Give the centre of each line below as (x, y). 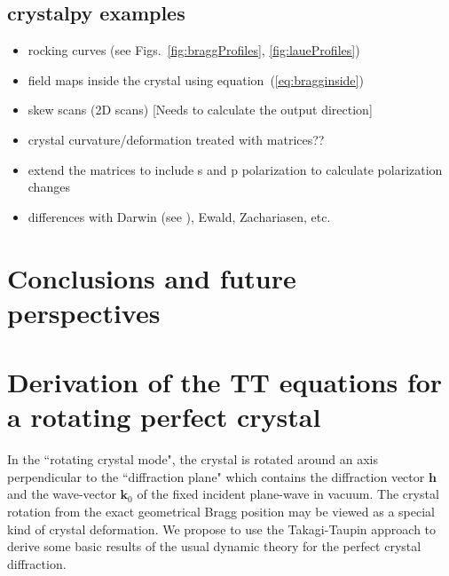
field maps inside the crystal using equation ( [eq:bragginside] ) (196, 79)
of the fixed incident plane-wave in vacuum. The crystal (288, 494)
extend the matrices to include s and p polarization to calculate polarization (235, 169)
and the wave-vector (62, 494)
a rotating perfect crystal (164, 417)
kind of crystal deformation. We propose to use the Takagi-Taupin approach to (222, 529)
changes (49, 187)
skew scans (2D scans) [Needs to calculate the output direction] (200, 110)
